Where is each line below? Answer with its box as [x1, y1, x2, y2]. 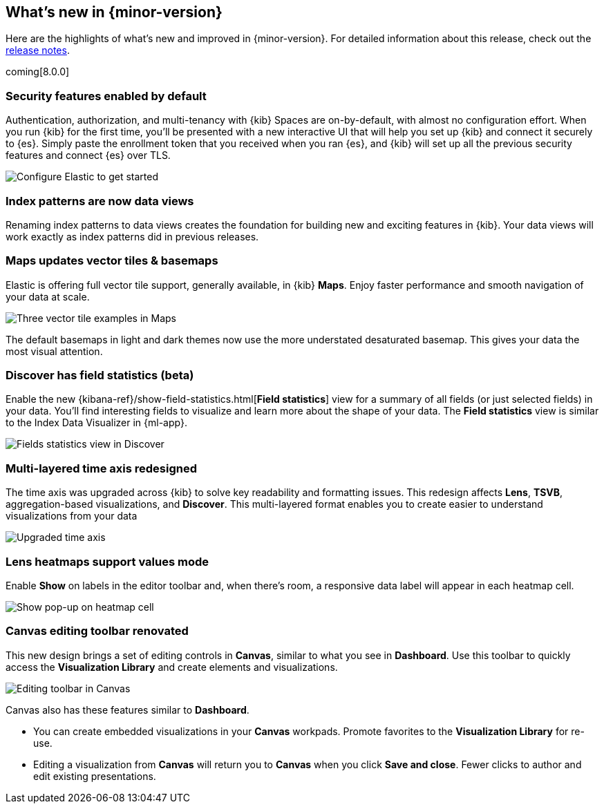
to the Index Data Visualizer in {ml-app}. [6, 417, 187, 429]
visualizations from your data [6, 510, 138, 522]
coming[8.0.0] [6, 66, 70, 78]
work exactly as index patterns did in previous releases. [6, 230, 259, 242]
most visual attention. [6, 345, 103, 357]
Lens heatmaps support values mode [6, 554, 209, 569]
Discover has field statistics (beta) [6, 368, 194, 383]
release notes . [6, 44, 70, 57]
